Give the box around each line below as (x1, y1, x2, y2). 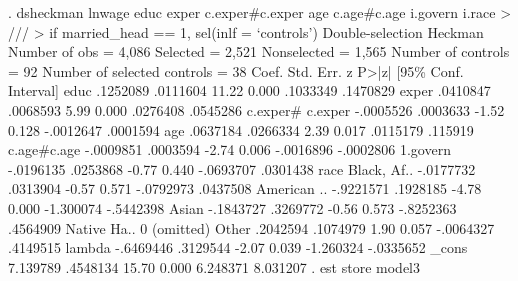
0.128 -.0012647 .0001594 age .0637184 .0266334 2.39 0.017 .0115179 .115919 (8, 119, 474, 140)
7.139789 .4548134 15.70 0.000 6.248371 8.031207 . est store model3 (8, 256, 420, 277)
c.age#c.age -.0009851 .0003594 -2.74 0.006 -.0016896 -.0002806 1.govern (8, 139, 451, 160)
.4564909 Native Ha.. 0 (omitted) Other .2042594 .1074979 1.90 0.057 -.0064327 (8, 217, 495, 238)
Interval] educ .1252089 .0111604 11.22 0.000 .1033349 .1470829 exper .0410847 (8, 80, 491, 101)
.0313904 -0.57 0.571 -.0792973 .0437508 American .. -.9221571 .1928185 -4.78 (8, 178, 482, 199)
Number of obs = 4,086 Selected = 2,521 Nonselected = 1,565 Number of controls (8, 41, 510, 62)
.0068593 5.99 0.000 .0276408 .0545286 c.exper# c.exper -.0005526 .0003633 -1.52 (8, 99, 505, 120)
